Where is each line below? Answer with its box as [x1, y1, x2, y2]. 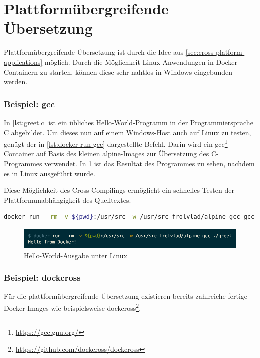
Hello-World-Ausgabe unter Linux [24, 250, 127, 260]
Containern [4, 66, 38, 77]
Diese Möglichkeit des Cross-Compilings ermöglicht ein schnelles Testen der [4, 185, 234, 195]
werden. [4, 76, 28, 87]
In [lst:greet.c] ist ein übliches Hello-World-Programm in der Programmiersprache [4, 117, 253, 127]
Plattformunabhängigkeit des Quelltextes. [4, 194, 131, 205]
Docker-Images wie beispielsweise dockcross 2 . [4, 301, 141, 313]
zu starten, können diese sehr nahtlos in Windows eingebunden [40, 66, 233, 77]
